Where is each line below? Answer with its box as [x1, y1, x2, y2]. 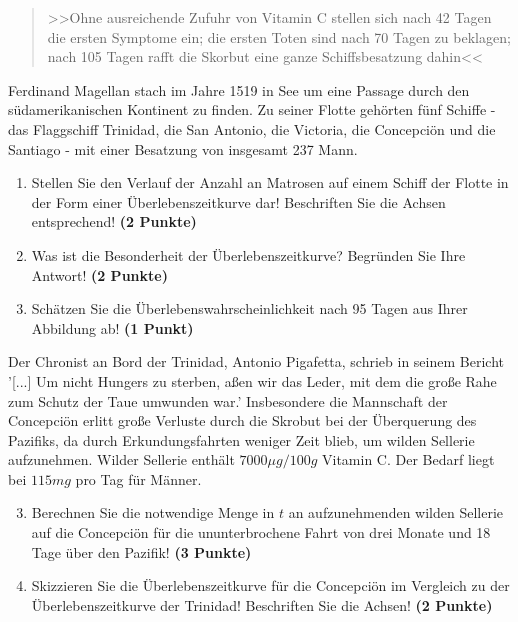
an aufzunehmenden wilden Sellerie [288, 502, 504, 523]
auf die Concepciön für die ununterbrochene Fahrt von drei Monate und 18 [31, 522, 491, 543]
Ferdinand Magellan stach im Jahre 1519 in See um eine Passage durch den [8, 79, 470, 100]
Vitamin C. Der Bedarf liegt [321, 449, 495, 470]
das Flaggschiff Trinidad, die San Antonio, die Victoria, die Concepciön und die [8, 118, 496, 139]
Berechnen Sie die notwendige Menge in [31, 502, 275, 523]
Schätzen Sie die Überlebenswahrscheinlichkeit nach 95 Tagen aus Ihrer [31, 298, 468, 319]
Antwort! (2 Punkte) [31, 264, 168, 285]
